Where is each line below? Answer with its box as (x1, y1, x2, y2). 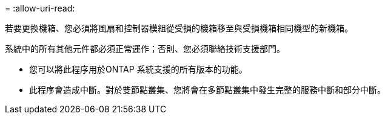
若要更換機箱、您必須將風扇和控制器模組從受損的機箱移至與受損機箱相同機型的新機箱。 (5, 23, 353, 33)
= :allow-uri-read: (5, 3, 75, 13)
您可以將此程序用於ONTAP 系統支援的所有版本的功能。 (29, 64, 247, 74)
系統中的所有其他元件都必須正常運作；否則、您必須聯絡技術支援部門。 (5, 43, 285, 54)
